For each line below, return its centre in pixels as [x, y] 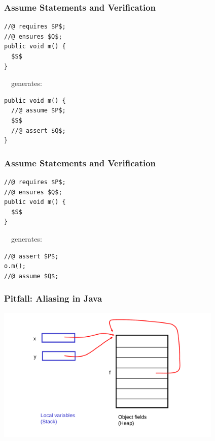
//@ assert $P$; [31, 256]
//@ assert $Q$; [39, 130]
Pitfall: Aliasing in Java [53, 298]
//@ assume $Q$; [31, 276]
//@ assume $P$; [39, 111]
